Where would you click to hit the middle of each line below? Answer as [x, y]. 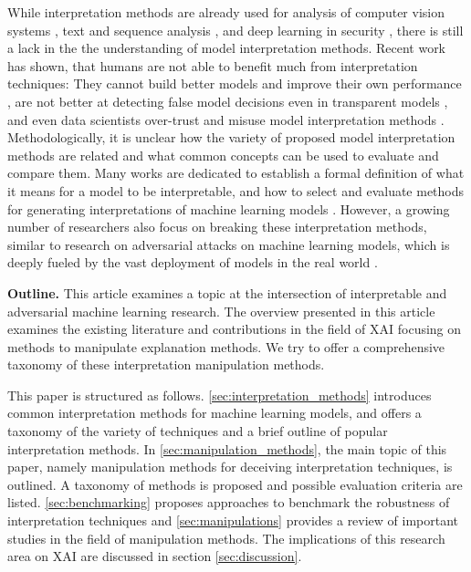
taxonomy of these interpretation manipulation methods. [166, 364]
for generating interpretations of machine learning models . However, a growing [229, 208]
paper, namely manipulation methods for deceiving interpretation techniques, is [230, 467]
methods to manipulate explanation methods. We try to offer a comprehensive [226, 346]
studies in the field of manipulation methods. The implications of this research [226, 538]
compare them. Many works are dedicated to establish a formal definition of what [236, 173]
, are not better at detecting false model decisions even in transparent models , [228, 101]
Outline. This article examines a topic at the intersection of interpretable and [227, 292]
